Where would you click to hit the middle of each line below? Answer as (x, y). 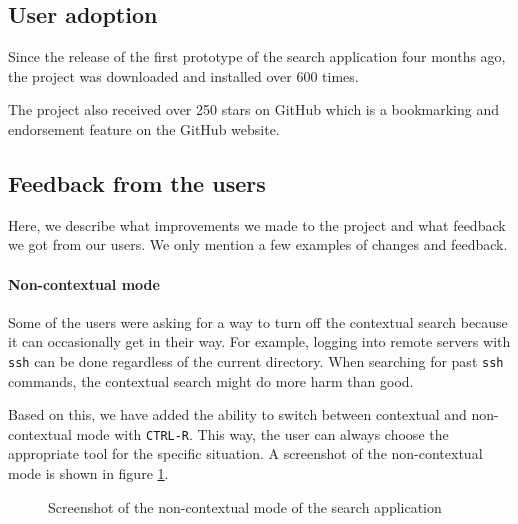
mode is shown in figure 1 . (88, 473)
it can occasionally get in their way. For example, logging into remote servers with (259, 341)
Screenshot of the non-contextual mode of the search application (245, 506)
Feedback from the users (137, 182)
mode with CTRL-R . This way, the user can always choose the (262, 433)
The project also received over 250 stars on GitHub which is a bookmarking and (253, 109)
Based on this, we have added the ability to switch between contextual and (237, 414)
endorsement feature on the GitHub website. (144, 128)
